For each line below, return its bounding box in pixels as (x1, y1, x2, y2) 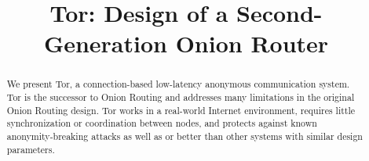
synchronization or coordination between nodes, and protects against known (6, 116, 317, 130)
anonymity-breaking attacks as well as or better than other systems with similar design (6, 129, 363, 142)
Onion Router (175, 27, 329, 59)
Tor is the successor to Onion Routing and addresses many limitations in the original (6, 91, 355, 104)
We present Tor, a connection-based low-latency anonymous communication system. (6, 77, 350, 91)
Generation (43, 27, 167, 59)
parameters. (6, 142, 55, 156)
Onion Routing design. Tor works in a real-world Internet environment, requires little (6, 103, 356, 116)
